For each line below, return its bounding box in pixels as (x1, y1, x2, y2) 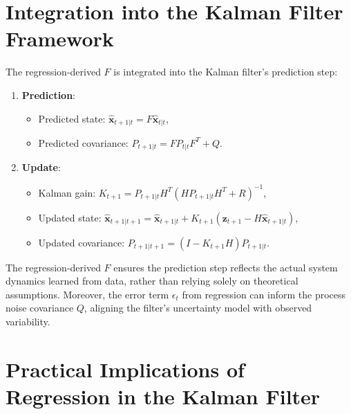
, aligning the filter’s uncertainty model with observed (84, 300, 312, 315)
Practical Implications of (6, 354, 245, 383)
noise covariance (6, 300, 74, 315)
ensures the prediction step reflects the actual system (113, 260, 338, 274)
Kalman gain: (38, 185, 96, 199)
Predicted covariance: (38, 135, 129, 150)
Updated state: (38, 210, 102, 224)
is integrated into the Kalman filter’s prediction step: (113, 64, 338, 79)
